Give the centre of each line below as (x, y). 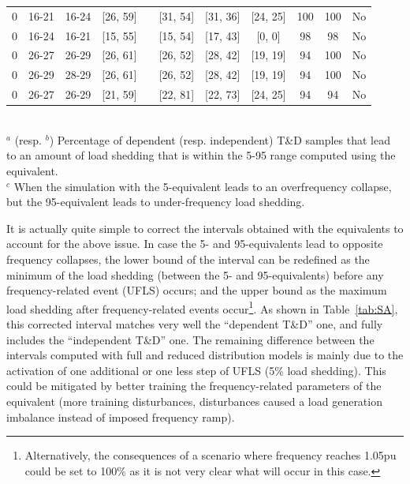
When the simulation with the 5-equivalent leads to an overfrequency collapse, (203, 186)
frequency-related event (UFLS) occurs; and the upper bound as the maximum (197, 290)
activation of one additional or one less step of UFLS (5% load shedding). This (196, 370)
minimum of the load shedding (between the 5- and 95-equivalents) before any (195, 274)
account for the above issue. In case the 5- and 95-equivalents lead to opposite (195, 244)
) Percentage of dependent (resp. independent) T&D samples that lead (220, 139)
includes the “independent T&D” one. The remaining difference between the (190, 339)
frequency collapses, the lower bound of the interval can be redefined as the (188, 259)
